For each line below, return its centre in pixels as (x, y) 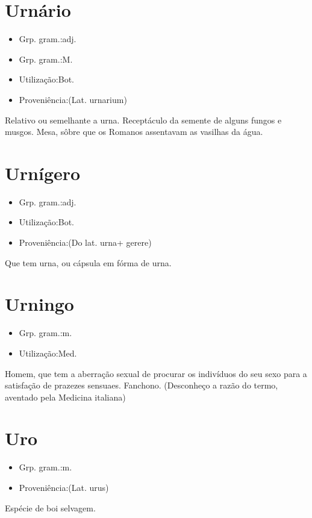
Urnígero (43, 173)
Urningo (39, 304)
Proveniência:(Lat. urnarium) (73, 99)
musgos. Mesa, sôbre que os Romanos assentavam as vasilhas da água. (134, 132)
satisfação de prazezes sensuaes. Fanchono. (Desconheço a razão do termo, (142, 385)
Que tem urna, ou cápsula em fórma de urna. (88, 262)
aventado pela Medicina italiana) (65, 397)
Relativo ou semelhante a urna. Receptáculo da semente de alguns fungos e (143, 120)
